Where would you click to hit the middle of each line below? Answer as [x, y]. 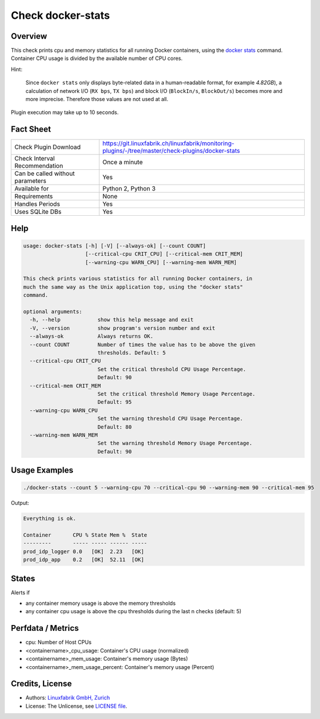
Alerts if [21, 592]
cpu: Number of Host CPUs [59, 642]
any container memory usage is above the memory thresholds [101, 603]
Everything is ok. [50, 519]
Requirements [33, 196]
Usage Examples [42, 470]
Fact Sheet [31, 129]
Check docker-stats [60, 15]
